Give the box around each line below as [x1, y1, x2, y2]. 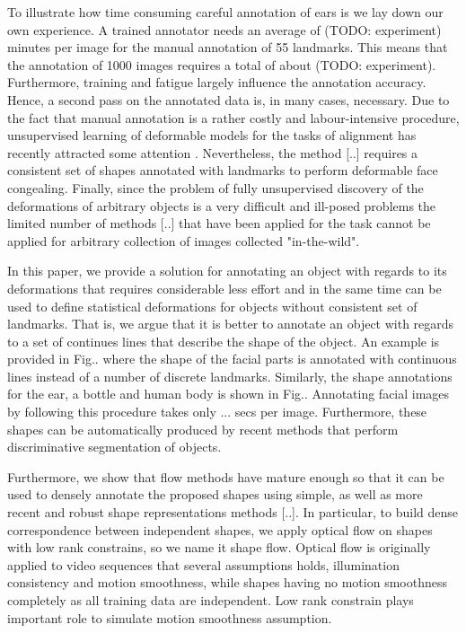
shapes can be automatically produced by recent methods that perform [7, 419, 399, 438]
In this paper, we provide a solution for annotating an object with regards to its [7, 261, 447, 280]
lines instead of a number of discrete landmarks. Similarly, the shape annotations [7, 366, 453, 385]
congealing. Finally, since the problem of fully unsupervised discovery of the [7, 178, 424, 197]
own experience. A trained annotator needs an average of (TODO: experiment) [7, 20, 442, 39]
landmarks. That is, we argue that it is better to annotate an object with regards [7, 314, 454, 333]
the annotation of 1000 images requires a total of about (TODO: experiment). [7, 55, 436, 74]
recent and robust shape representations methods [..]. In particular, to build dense [7, 503, 459, 522]
